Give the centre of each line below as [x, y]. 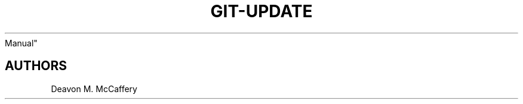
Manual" [21, 43]
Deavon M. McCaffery [94, 89]
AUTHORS [36, 66]
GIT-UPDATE [261, 11]
